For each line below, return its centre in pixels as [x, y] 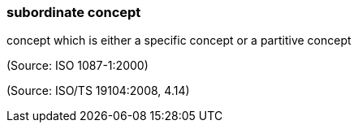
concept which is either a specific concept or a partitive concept [179, 41]
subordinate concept [74, 12]
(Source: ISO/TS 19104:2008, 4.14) [98, 91]
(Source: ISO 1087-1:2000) [78, 66]
